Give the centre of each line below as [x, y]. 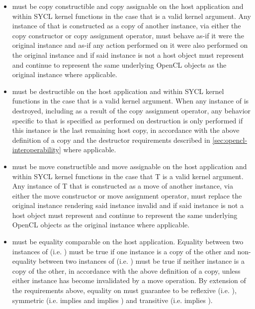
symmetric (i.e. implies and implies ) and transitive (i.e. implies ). [112, 300]
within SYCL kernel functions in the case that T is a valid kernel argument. [128, 176]
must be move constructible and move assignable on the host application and [129, 166]
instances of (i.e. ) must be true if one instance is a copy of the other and [124, 251]
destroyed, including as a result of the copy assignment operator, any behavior [131, 110]
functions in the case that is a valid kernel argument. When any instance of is [130, 101]
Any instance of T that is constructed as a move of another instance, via [123, 186]
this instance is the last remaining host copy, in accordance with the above [126, 130]
